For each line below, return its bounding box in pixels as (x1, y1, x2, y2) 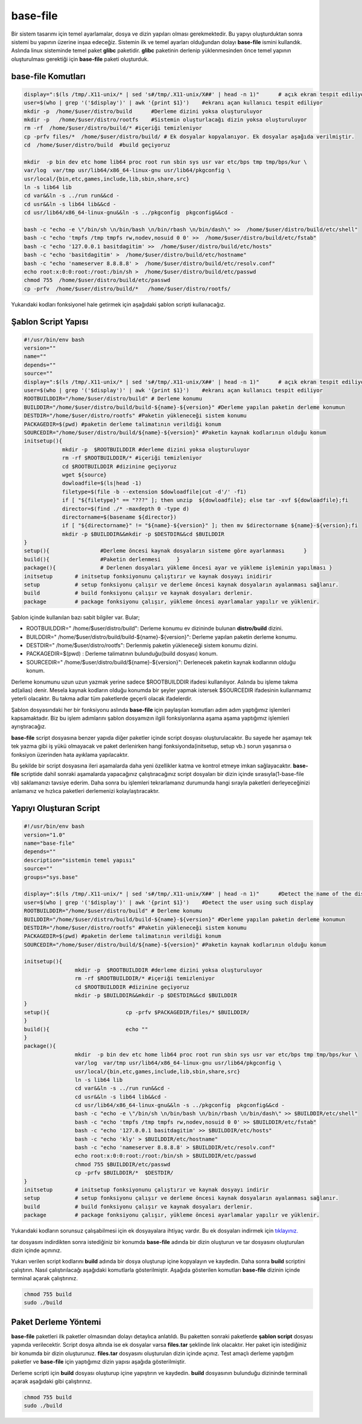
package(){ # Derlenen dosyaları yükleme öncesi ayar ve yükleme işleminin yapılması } (24, 565, 333, 571)
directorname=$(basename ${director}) (62, 513, 177, 521)
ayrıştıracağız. (11, 723, 46, 730)
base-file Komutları (11, 71, 86, 82)
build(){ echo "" (24, 1025, 148, 1033)
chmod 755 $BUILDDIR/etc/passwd (74, 1161, 171, 1168)
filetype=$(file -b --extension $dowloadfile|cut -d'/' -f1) (62, 488, 247, 495)
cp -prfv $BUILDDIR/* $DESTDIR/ (74, 1169, 174, 1176)
